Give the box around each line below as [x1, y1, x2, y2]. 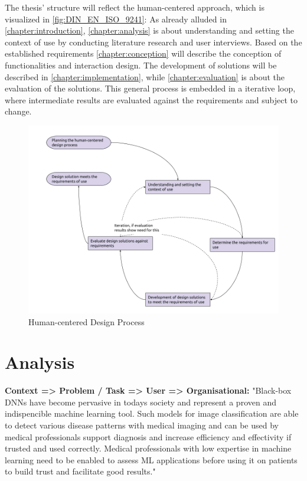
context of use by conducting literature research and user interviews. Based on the [5, 35, 302, 48]
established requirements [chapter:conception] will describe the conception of [5, 47, 282, 60]
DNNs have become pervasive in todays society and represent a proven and [5, 395, 276, 408]
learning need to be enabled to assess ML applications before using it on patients [5, 453, 298, 466]
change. [5, 105, 32, 117]
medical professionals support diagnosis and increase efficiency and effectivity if [5, 430, 292, 443]
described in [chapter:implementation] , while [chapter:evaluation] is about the [5, 70, 285, 83]
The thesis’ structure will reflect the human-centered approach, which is [5, 1, 264, 13]
